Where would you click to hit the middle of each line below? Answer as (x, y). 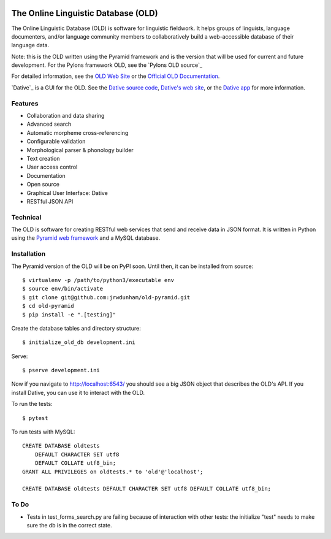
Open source (43, 185)
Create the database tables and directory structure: (76, 328)
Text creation (44, 158)
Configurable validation (56, 142)
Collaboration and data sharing (66, 116)
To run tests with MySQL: (43, 432)
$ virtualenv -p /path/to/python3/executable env (98, 280)
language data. (30, 45)
